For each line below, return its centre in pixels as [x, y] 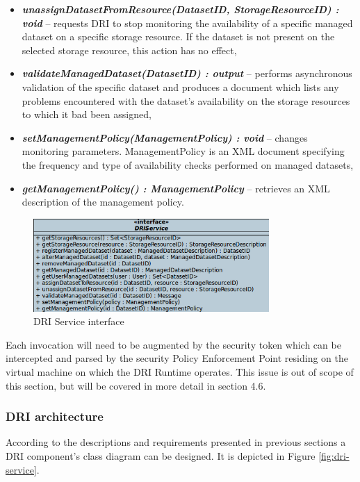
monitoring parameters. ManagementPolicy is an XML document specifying [183, 151]
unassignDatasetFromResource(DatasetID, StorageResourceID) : [180, 9]
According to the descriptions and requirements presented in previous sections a [176, 442]
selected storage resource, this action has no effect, [129, 50]
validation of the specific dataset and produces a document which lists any [180, 86]
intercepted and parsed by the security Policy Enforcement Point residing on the [177, 358]
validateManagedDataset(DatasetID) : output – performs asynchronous [187, 73]
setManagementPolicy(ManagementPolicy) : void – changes [165, 137]
